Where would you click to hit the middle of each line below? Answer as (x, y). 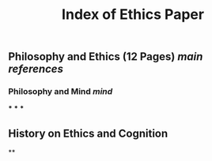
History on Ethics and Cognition (88, 133)
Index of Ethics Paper (133, 15)
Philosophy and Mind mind (61, 92)
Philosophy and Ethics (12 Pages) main (106, 57)
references (36, 69)
